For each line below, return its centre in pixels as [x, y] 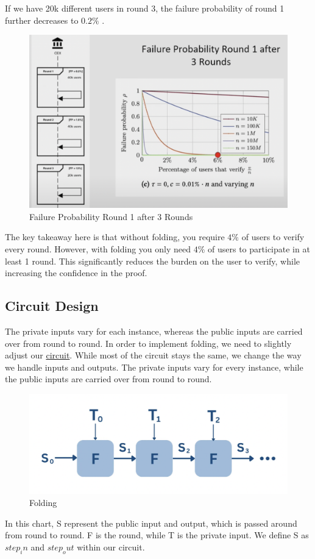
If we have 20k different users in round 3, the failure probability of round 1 [145, 8]
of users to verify [273, 237]
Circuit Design [52, 306]
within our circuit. [111, 547]
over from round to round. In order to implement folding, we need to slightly [148, 343]
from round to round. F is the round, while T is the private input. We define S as [157, 535]
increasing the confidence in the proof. [76, 273]
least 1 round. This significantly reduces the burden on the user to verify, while [152, 261]
